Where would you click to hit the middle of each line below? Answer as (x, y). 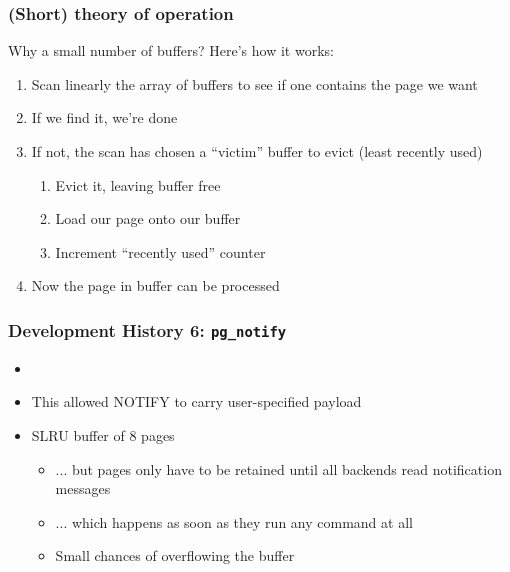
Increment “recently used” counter (160, 251)
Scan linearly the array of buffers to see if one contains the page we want (254, 83)
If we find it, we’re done (104, 117)
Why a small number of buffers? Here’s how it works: (171, 50)
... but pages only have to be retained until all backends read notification (278, 468)
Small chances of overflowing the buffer (175, 555)
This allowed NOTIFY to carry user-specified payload (196, 401)
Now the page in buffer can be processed (155, 285)
